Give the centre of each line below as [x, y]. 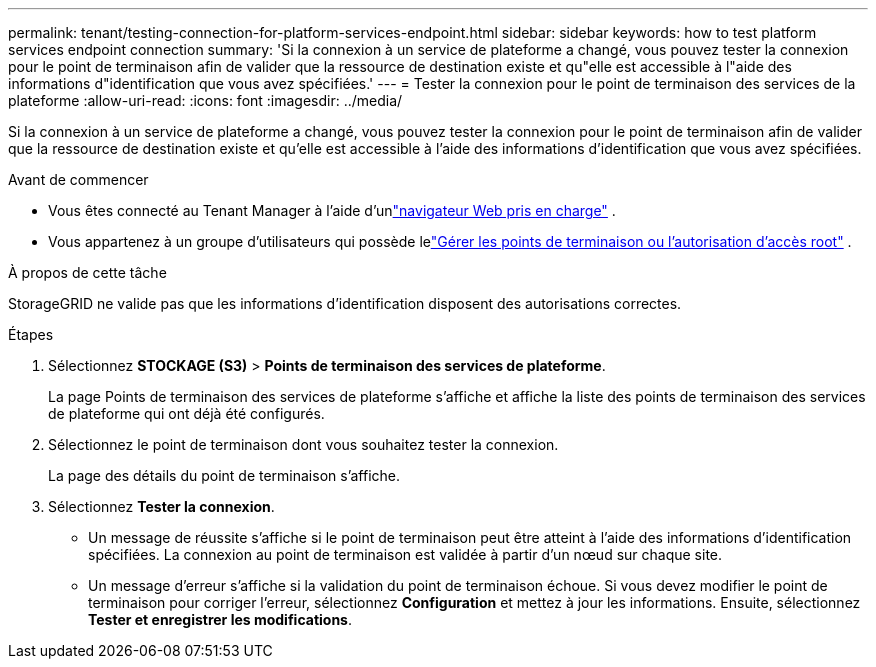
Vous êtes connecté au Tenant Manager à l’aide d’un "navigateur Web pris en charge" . [332, 210]
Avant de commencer [78, 179]
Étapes [31, 334]
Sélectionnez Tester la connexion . [161, 506]
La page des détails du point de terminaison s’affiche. [224, 475]
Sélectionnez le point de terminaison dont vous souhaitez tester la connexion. [303, 444]
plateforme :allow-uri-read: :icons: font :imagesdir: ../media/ [205, 100]
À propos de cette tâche [87, 272]
